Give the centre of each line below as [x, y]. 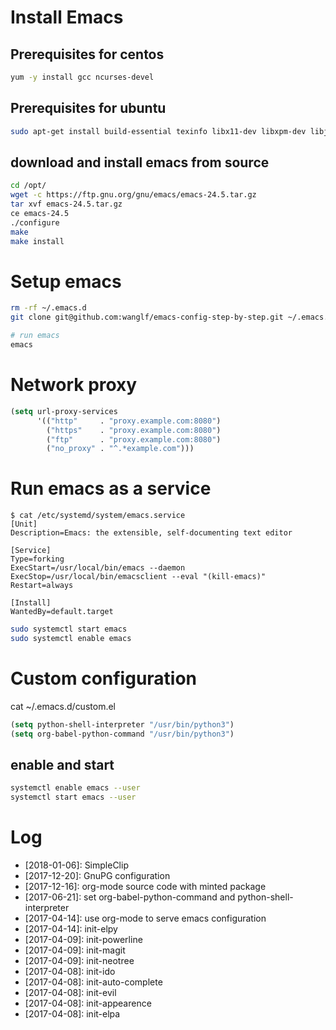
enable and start [62, 765]
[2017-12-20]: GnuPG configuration [97, 876]
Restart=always [42, 586]
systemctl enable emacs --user [75, 788]
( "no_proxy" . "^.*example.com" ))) [120, 449]
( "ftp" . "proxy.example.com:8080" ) [134, 439]
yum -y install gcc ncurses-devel [82, 77]
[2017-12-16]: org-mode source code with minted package [145, 887]
